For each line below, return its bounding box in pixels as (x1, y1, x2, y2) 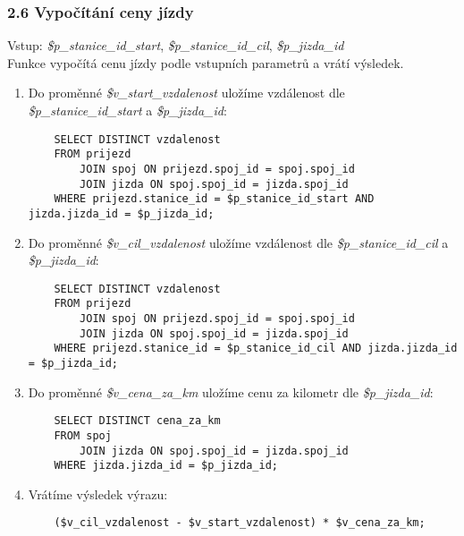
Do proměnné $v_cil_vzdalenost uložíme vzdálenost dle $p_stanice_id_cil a (28, 233, 449, 251)
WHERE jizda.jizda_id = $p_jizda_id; (54, 459, 278, 472)
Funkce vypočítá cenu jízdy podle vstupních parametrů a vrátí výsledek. (7, 53, 404, 72)
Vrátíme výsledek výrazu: (28, 484, 168, 503)
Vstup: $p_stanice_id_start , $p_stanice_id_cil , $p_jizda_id (7, 36, 344, 55)
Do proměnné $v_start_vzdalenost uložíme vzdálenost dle (28, 83, 345, 102)
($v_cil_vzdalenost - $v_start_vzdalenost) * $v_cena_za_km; (54, 516, 426, 530)
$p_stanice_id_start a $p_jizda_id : (28, 101, 227, 119)
